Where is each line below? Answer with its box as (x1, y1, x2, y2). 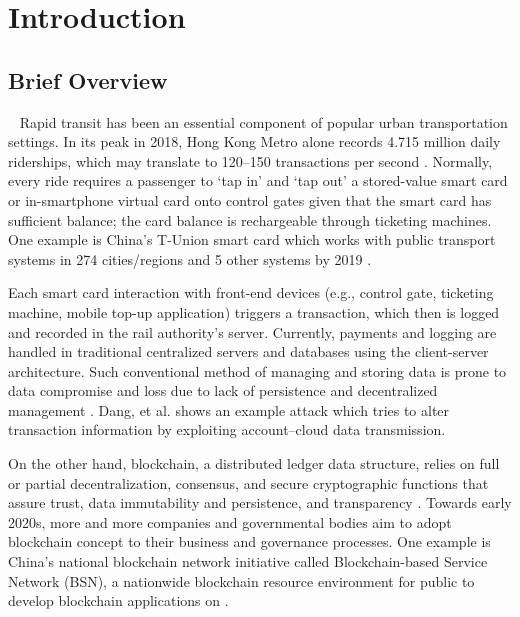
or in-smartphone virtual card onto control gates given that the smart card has (8, 189, 492, 210)
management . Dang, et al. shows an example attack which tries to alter (8, 399, 450, 420)
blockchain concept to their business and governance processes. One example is (8, 531, 491, 552)
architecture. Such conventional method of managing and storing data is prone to (8, 360, 507, 381)
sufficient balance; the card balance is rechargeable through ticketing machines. (8, 209, 492, 230)
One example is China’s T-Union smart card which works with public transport (8, 229, 496, 250)
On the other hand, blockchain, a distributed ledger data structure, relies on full (8, 453, 500, 474)
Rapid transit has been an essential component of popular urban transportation (19, 111, 508, 132)
